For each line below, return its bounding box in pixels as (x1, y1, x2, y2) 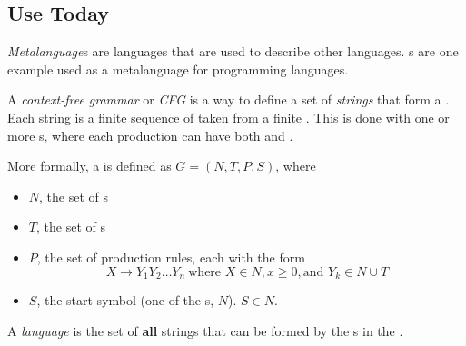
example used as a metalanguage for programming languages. (7, 59, 349, 78)
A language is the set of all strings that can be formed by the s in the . (7, 321, 403, 340)
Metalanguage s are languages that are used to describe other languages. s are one (7, 42, 459, 61)
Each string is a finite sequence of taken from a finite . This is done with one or (7, 107, 450, 126)
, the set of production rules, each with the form (36, 247, 305, 266)
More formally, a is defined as (7, 156, 172, 175)
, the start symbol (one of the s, (36, 291, 214, 309)
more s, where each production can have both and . (7, 125, 293, 144)
